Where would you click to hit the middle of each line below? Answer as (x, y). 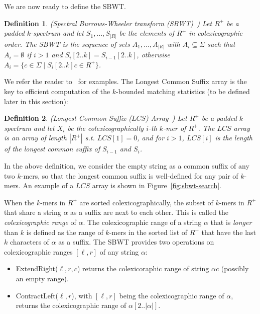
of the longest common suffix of (52, 149)
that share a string (33, 212)
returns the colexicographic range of (71, 305)
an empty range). (42, 278)
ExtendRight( (37, 268)
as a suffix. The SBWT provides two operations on (136, 242)
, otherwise (153, 55)
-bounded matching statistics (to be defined (183, 91)
